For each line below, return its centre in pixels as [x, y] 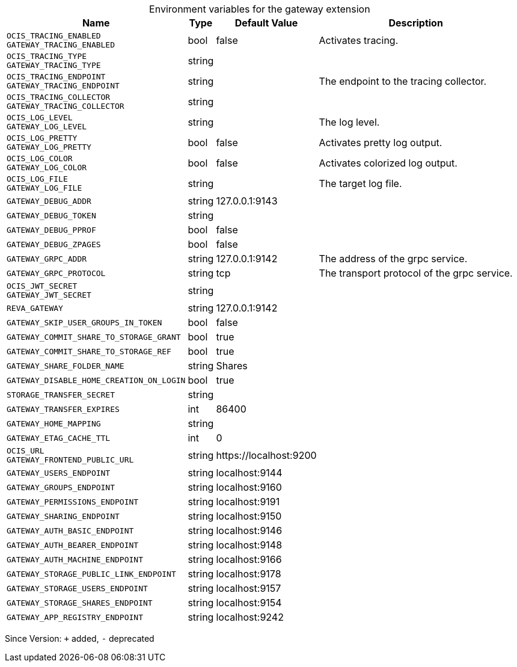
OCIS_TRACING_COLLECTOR [59, 97]
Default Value [266, 23]
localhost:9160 [249, 487]
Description [416, 23]
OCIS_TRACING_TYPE [47, 56]
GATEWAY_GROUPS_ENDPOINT [61, 487]
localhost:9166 [249, 559]
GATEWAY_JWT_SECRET [49, 295]
